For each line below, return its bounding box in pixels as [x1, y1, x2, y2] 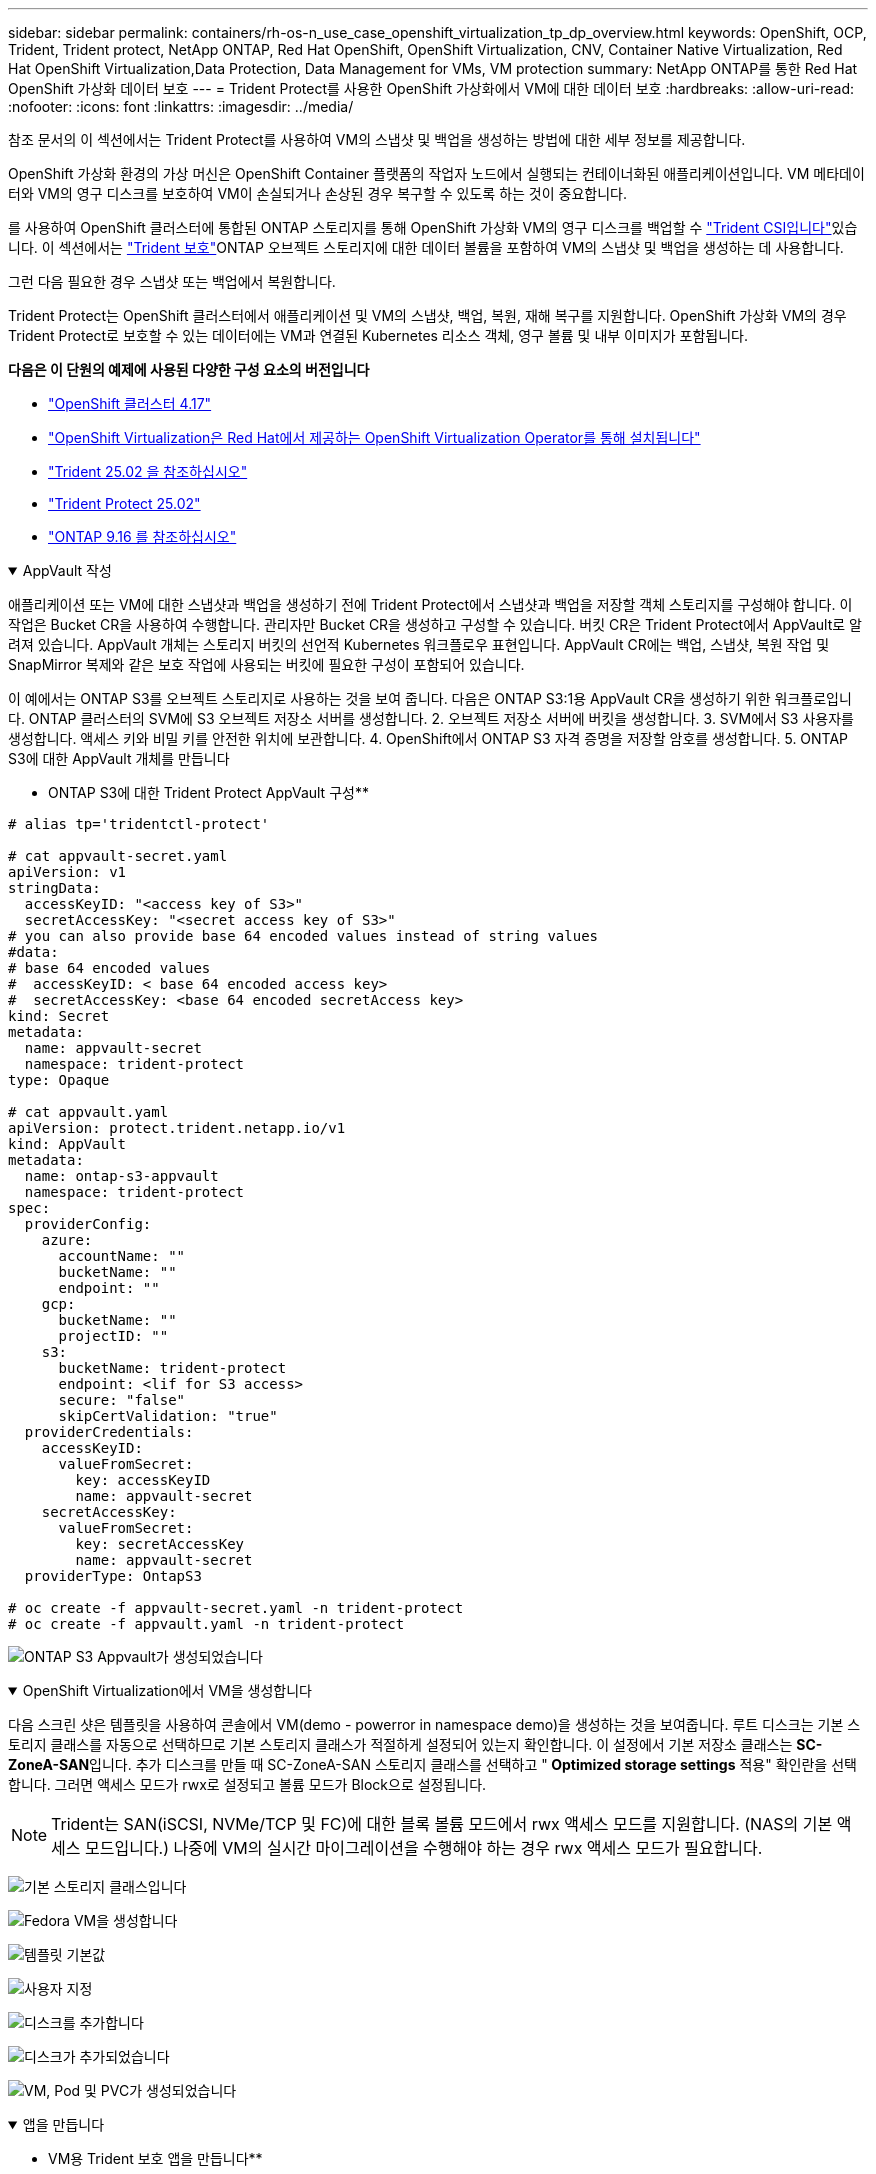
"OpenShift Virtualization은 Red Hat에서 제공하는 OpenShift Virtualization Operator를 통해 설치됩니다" [48, 429, 701, 446]
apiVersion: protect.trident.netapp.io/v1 [8, 1120, 346, 1136]
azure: [41, 1232, 93, 1248]
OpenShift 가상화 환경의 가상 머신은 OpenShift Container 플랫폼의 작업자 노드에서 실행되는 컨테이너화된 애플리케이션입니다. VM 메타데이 [8, 165, 865, 182]
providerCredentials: [24, 1424, 194, 1440]
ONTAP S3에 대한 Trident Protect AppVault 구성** [48, 784, 369, 801]
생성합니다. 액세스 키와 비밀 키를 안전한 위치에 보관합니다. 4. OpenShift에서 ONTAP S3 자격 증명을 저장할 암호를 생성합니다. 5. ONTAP [8, 730, 849, 747]
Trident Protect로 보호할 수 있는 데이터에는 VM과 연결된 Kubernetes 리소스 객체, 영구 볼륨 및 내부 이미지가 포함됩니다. [8, 327, 748, 344]
